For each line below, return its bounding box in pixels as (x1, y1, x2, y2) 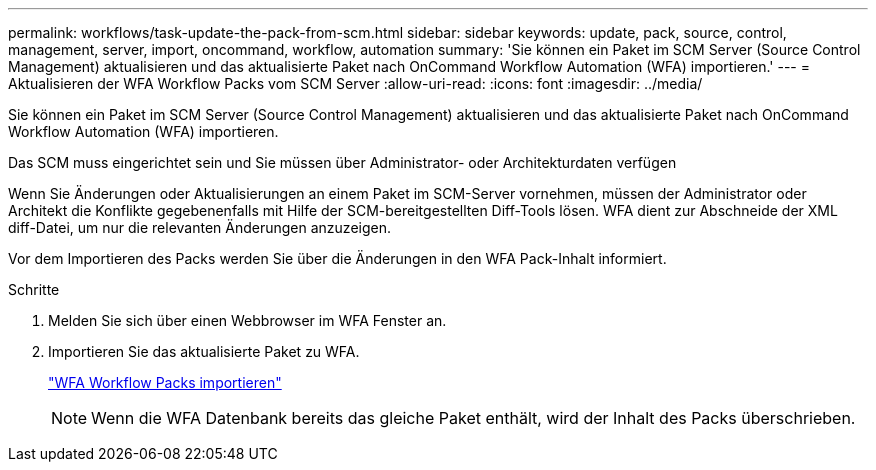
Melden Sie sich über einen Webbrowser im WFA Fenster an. (48, 312, 447, 329)
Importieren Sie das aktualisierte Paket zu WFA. (48, 343, 360, 360)
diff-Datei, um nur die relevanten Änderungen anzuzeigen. (8, 219, 391, 236)
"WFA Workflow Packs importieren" (48, 374, 282, 391)
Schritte (8, 281, 60, 298)
